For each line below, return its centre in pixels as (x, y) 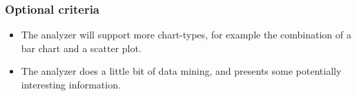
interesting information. (71, 84)
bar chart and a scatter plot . (81, 48)
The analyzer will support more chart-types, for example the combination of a (186, 35)
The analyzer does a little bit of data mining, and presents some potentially (181, 71)
